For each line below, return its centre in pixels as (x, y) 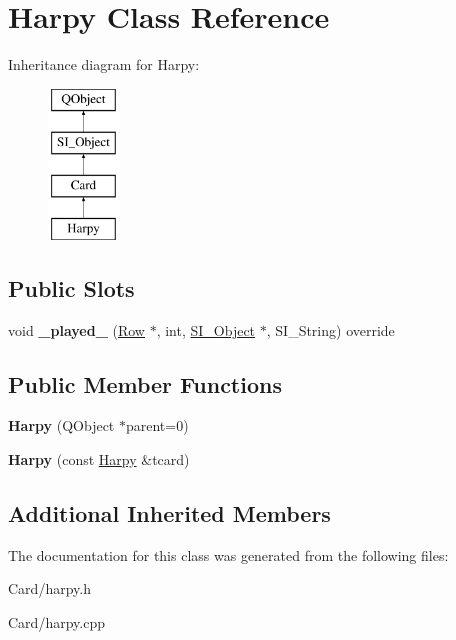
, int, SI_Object (206, 329)
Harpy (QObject (61, 425)
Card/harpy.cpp (56, 622)
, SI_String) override (330, 329)
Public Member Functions (145, 383)
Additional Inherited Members (169, 513)
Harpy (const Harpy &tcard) (99, 459)
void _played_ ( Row (76, 329)
